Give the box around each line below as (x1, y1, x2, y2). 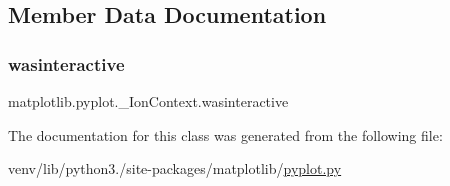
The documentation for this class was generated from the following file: (8, 124, 443, 145)
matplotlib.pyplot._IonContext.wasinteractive (8, 91, 289, 111)
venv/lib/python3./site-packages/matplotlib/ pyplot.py (8, 158, 342, 179)
